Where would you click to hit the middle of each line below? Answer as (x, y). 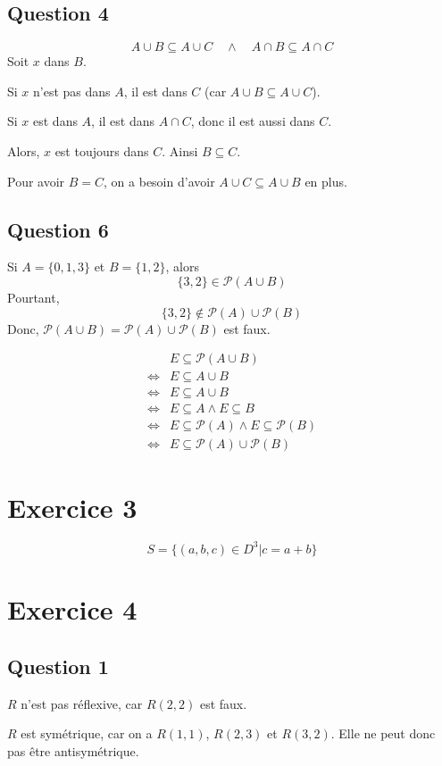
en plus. (326, 181)
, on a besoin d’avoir (159, 181)
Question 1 (58, 666)
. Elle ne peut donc (383, 733)
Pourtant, (33, 297)
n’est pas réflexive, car (82, 703)
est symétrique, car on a (87, 733)
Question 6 (58, 229)
